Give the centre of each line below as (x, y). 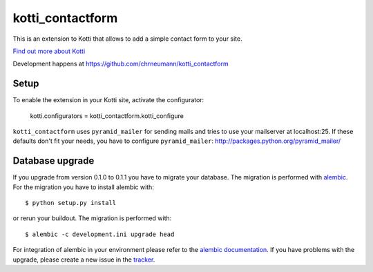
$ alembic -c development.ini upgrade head (100, 234)
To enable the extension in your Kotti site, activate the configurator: (108, 100)
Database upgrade (54, 161)
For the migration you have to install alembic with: (84, 187)
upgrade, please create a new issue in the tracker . (84, 260)
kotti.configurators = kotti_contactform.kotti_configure (107, 116)
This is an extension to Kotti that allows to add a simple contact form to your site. (128, 39)
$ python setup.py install (71, 203)
